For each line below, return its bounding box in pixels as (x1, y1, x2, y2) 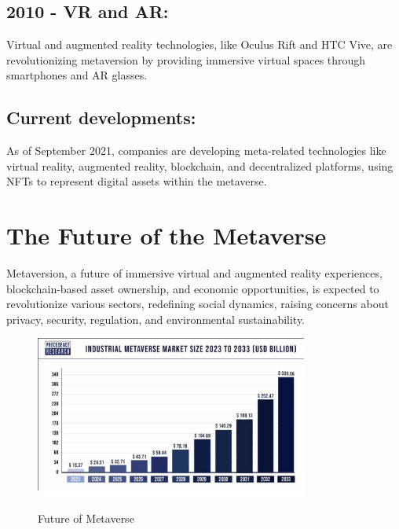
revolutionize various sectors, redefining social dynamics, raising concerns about (6, 296, 389, 312)
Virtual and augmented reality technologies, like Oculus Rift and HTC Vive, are (6, 36, 393, 53)
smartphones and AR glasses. (6, 67, 148, 83)
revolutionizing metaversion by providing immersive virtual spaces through (6, 51, 366, 68)
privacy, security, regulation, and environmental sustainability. (6, 310, 306, 327)
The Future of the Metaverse (6, 219, 327, 252)
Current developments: (6, 105, 196, 130)
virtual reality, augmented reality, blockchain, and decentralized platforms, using (6, 157, 394, 174)
